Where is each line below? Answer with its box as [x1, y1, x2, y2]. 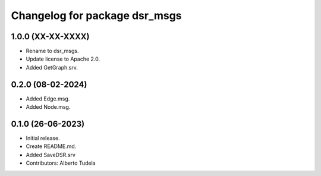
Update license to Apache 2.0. [26, 55, 100, 62]
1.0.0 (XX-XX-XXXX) [11, 32, 90, 42]
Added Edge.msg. [26, 95, 70, 102]
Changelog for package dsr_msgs [11, 9, 182, 22]
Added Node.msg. [26, 103, 71, 111]
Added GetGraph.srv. [26, 64, 78, 71]
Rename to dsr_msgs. [26, 48, 79, 55]
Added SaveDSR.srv [26, 151, 75, 158]
